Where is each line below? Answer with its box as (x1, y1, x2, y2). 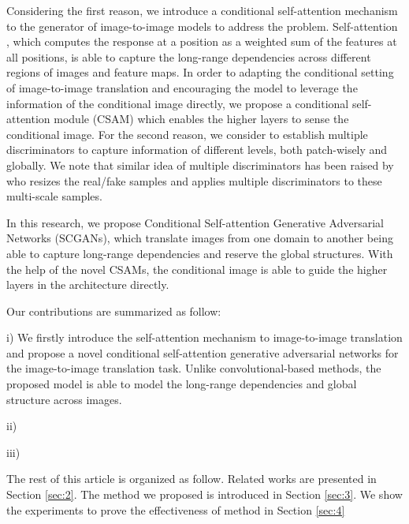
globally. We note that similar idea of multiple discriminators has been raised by (6, 156, 394, 173)
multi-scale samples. (6, 188, 102, 204)
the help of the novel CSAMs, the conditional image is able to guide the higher (6, 260, 388, 277)
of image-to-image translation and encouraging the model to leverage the (6, 79, 358, 95)
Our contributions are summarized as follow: (6, 302, 221, 319)
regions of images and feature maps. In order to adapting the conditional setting (6, 64, 394, 80)
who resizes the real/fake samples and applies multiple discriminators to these (6, 172, 382, 189)
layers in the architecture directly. (6, 276, 169, 293)
